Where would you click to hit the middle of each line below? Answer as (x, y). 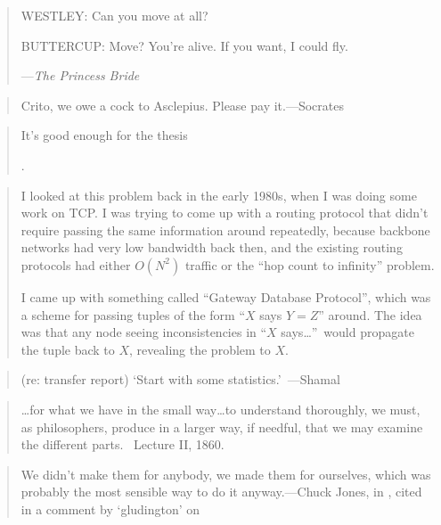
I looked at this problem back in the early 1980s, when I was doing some (219, 195)
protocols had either (76, 264)
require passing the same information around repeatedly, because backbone (225, 230)
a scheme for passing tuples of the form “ (133, 314)
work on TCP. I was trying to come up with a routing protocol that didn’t (225, 213)
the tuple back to (68, 349)
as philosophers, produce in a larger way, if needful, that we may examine (222, 427)
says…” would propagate (347, 332)
